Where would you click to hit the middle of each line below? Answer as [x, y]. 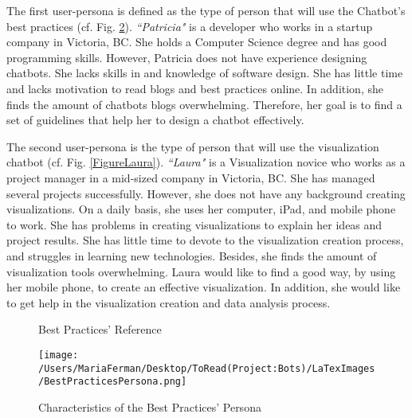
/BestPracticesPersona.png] [113, 382]
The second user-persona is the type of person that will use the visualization [193, 146]
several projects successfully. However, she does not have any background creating [206, 193]
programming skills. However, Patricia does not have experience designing [187, 57]
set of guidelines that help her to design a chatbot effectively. [155, 120]
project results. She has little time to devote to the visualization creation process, [205, 240]
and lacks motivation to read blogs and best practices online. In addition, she [195, 88]
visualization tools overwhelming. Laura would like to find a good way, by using [201, 271]
